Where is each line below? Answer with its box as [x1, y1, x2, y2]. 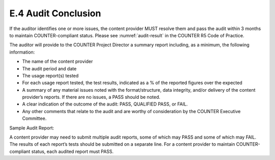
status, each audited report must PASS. [31, 148, 114, 154]
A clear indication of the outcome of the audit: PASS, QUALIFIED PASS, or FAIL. [22, 101, 188, 107]
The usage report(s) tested [22, 72, 79, 78]
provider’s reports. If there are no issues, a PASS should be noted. [22, 94, 160, 100]
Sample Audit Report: [9, 125, 54, 131]
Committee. [22, 115, 47, 122]
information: [9, 49, 35, 55]
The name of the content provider [22, 59, 93, 65]
